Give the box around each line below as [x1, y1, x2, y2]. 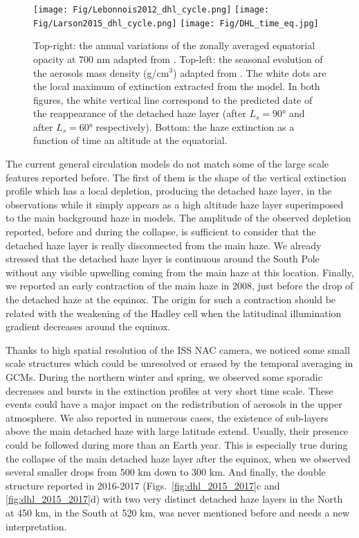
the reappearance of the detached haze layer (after [33, 106, 246, 120]
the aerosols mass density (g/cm [33, 65, 169, 80]
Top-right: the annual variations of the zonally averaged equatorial [33, 38, 315, 53]
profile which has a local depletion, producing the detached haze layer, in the [6, 183, 332, 198]
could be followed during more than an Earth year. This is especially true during [6, 437, 348, 451]
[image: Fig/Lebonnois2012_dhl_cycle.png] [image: [33, 5, 270, 15]
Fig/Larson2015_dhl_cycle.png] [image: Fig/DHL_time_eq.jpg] [33, 18, 319, 28]
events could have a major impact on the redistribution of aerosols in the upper [6, 397, 342, 411]
